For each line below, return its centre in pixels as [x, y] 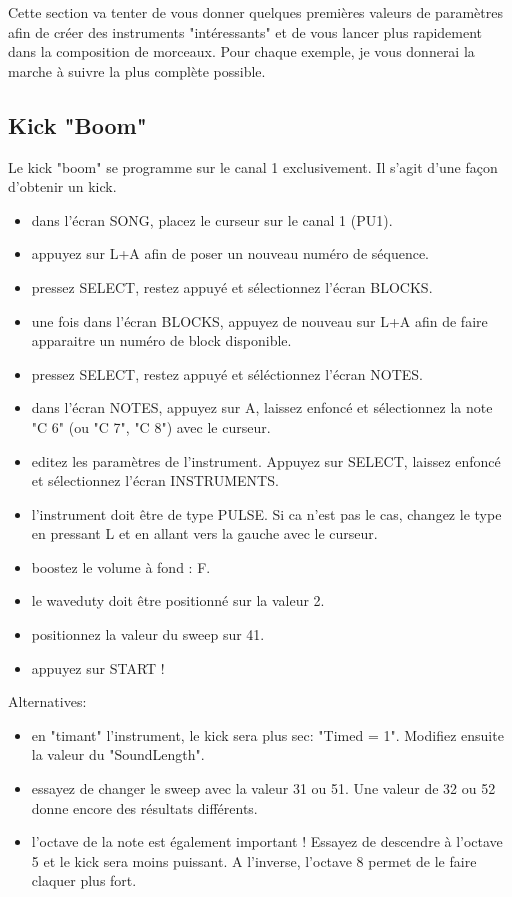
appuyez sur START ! [98, 667]
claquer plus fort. [84, 880]
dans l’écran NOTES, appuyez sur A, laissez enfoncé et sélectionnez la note [262, 407]
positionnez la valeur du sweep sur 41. [148, 634]
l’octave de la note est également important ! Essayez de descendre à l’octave [267, 841]
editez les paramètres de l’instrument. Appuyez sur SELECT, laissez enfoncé [266, 460]
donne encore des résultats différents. [144, 807]
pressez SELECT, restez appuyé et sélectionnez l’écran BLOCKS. [232, 286]
